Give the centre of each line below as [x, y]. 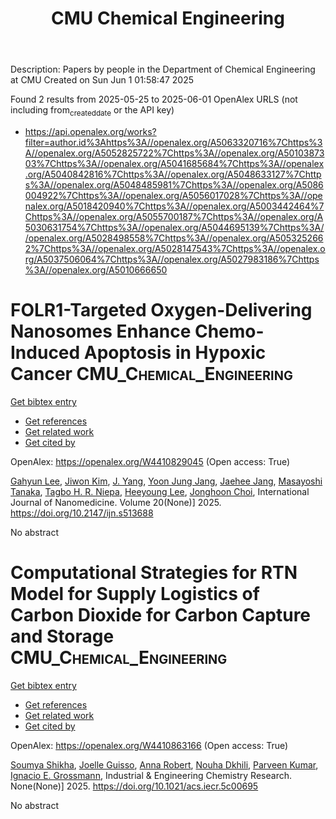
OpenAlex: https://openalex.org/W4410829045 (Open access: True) [150, 461]
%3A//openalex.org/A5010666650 [96, 269]
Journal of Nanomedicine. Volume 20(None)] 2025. [116, 502]
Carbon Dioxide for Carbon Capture [161, 615]
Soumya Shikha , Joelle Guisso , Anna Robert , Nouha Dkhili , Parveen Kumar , [164, 764]
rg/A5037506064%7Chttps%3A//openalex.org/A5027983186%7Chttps [172, 259]
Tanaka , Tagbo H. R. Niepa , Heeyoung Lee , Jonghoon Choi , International [160, 491]
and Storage [62, 636]
